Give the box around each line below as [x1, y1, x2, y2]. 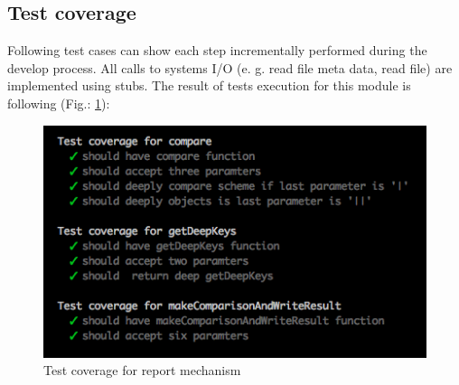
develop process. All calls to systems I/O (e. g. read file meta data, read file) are [7, 58, 453, 77]
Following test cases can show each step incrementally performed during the [7, 41, 427, 60]
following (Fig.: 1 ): [7, 93, 110, 112]
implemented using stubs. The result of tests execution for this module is [7, 76, 411, 95]
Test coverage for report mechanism [43, 361, 241, 380]
